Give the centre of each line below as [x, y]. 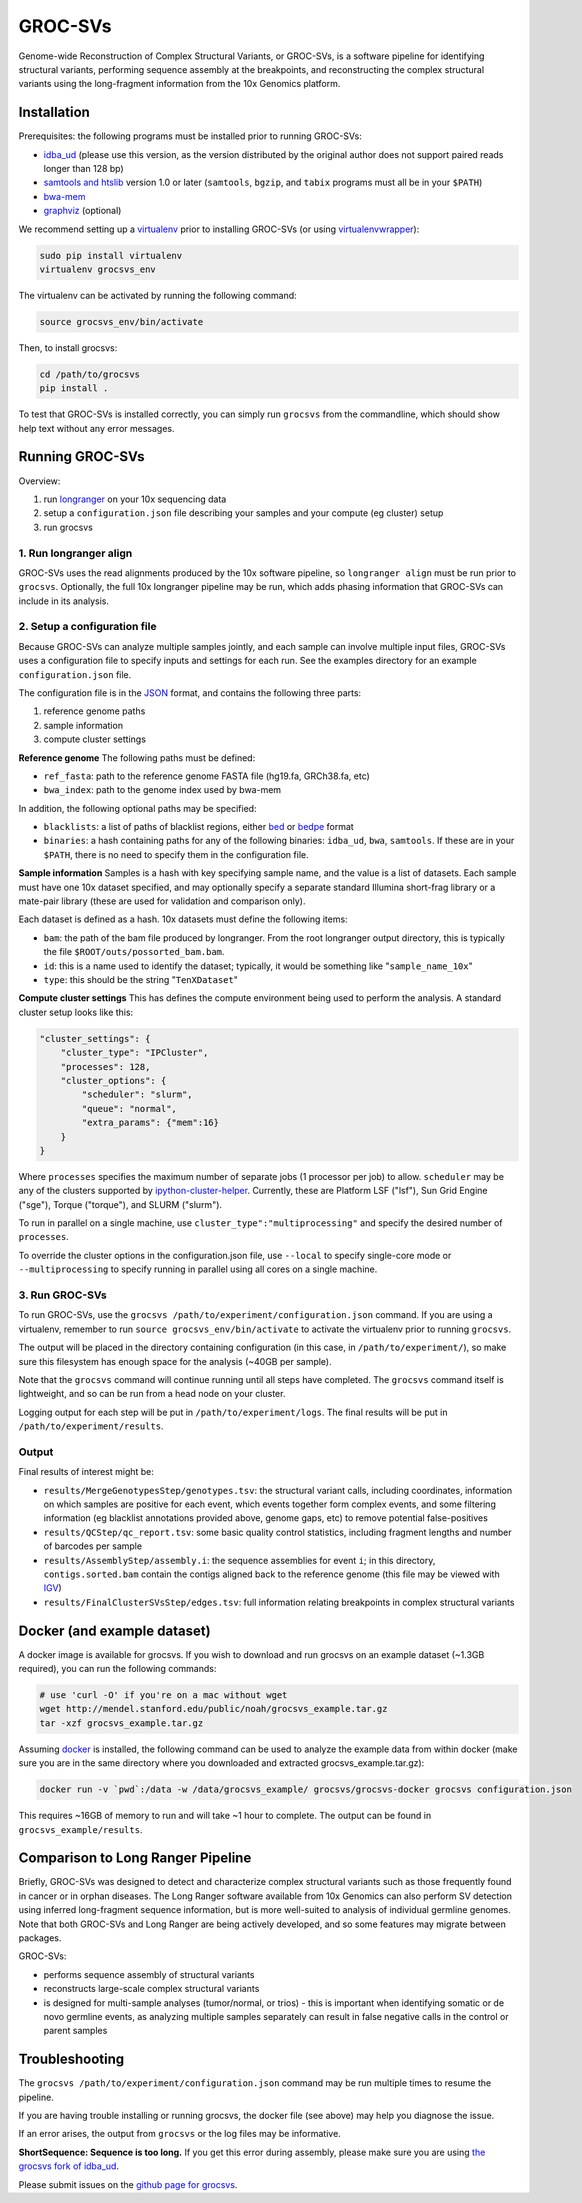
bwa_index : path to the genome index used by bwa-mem [162, 790]
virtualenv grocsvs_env [98, 269]
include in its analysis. [64, 601]
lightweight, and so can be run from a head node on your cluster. [152, 1394]
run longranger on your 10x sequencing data [135, 499]
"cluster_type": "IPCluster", [134, 1053]
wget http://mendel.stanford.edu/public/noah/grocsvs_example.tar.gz [213, 1709]
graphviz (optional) [82, 211]
